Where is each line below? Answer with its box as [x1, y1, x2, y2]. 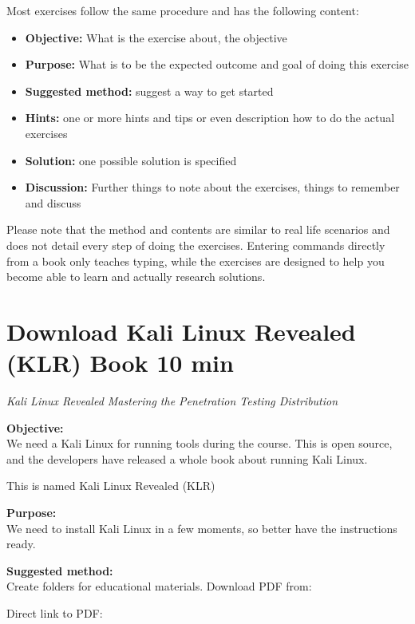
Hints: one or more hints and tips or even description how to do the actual [25, 109, 395, 126]
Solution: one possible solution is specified [25, 152, 237, 168]
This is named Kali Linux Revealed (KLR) [6, 477, 215, 494]
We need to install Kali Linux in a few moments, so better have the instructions [6, 519, 397, 536]
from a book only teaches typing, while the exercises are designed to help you [6, 252, 385, 269]
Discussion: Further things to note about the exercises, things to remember [25, 179, 400, 195]
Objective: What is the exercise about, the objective [25, 29, 287, 45]
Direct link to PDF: [6, 604, 103, 621]
